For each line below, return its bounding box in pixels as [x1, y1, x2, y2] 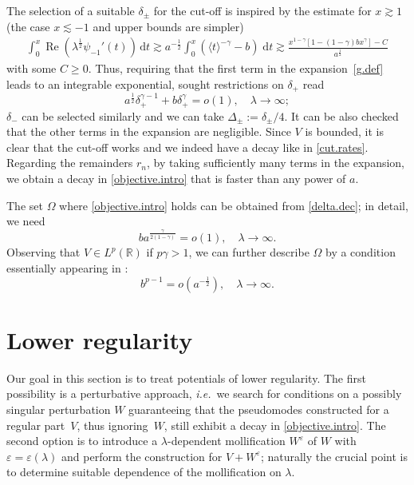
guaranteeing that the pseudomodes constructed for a [128, 400, 389, 417]
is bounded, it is [305, 123, 384, 140]
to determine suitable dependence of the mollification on [6, 463, 282, 480]
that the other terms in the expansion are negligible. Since [6, 123, 291, 140]
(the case [6, 18, 50, 34]
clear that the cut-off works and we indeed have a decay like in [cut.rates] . [6, 138, 369, 155]
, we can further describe [188, 244, 310, 260]
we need [6, 213, 45, 229]
